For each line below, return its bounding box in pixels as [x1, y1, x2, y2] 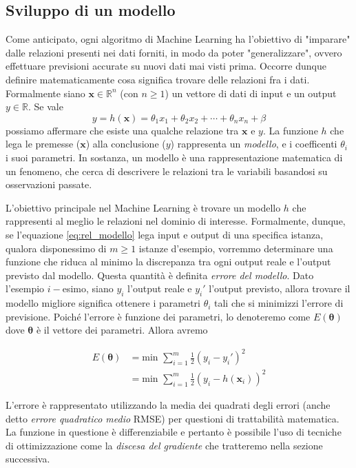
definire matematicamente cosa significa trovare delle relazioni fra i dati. [6, 72, 310, 86]
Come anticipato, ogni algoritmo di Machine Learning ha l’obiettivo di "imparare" [6, 32, 350, 46]
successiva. [6, 451, 50, 466]
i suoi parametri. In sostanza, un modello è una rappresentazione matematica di [6, 150, 343, 164]
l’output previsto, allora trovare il [209, 281, 350, 296]
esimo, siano [62, 281, 114, 296]
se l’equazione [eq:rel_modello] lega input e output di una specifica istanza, [6, 227, 324, 241]
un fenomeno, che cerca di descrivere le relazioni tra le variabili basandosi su [6, 163, 328, 178]
